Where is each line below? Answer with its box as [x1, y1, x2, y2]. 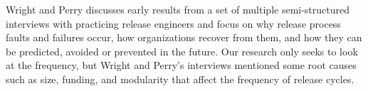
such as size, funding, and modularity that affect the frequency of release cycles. [6, 71, 354, 86]
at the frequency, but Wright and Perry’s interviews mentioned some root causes [6, 58, 357, 73]
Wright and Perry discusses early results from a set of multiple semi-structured [6, 2, 350, 16]
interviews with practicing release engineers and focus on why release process [6, 16, 341, 31]
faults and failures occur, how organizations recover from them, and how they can [6, 30, 362, 45]
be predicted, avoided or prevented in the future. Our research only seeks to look [6, 43, 358, 58]
